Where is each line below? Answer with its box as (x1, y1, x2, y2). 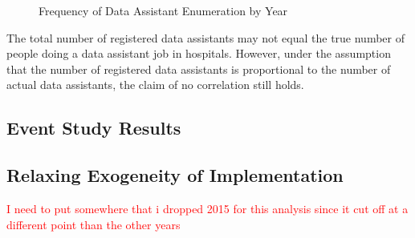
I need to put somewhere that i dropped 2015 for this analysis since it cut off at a (6, 200, 409, 216)
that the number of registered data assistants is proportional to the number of (6, 60, 391, 77)
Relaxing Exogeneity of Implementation (6, 163, 344, 188)
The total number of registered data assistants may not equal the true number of (6, 29, 405, 46)
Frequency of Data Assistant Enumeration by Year (39, 2, 288, 18)
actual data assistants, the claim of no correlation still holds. (6, 76, 304, 93)
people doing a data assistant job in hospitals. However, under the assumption (6, 45, 391, 62)
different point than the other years (6, 216, 181, 232)
